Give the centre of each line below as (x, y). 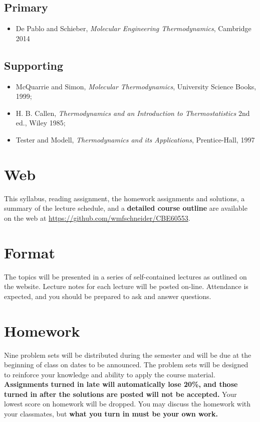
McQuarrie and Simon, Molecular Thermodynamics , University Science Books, (136, 86)
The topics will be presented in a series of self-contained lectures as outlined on (125, 276)
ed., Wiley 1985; (41, 123)
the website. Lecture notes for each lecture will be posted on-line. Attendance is (126, 286)
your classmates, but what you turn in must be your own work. (111, 414)
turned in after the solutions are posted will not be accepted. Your (120, 394)
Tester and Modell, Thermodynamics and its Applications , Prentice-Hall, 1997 (135, 139)
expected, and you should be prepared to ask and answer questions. (108, 296)
